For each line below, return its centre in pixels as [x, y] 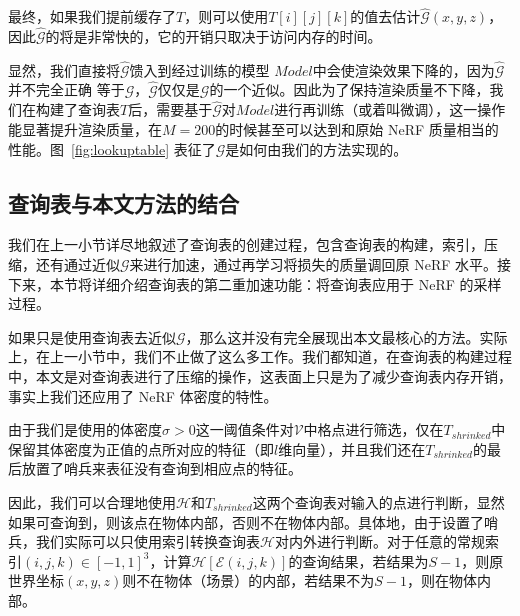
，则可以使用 [226, 16]
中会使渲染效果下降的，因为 [403, 69]
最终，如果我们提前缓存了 [92, 16]
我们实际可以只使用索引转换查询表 [147, 541]
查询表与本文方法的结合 [123, 202]
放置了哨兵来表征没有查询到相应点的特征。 [161, 468]
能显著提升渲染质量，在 [85, 129]
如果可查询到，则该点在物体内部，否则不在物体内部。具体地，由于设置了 [246, 521]
